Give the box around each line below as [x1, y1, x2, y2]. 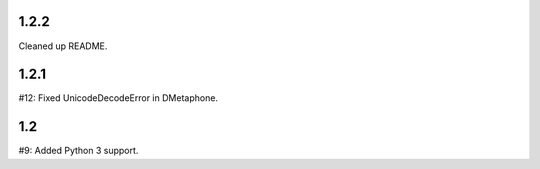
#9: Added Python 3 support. [18, 145, 139, 157]
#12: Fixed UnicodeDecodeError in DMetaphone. [18, 92, 219, 104]
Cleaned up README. [18, 40, 108, 52]
